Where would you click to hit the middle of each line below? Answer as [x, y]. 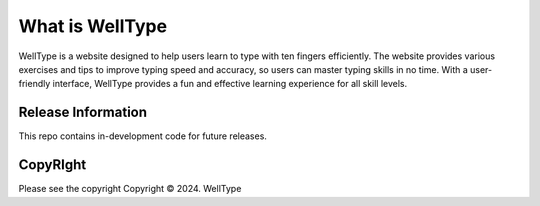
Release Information [83, 112]
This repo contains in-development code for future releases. [142, 136]
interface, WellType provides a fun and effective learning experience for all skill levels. [230, 84]
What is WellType [93, 26]
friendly [34, 84]
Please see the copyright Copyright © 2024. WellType [130, 189]
